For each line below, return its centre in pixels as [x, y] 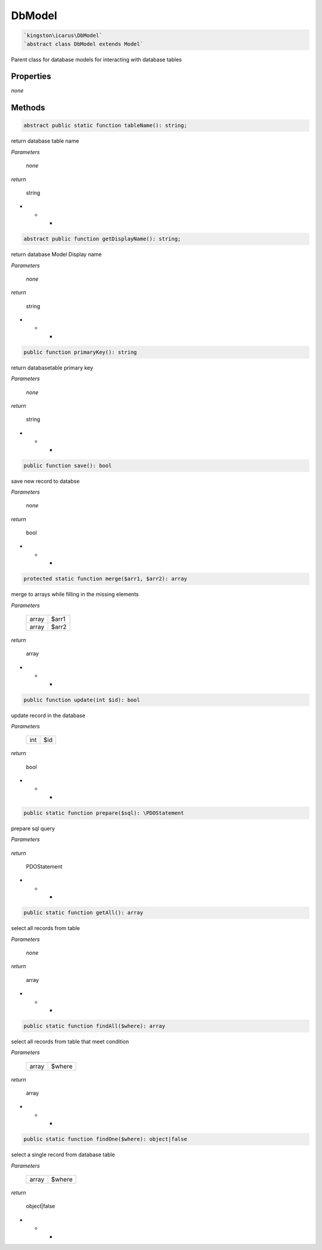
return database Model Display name [56, 254]
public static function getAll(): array [83, 913]
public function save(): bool [68, 465]
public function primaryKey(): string [80, 352]
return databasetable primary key [52, 368]
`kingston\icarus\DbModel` [63, 36]
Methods [28, 108]
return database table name [45, 141]
